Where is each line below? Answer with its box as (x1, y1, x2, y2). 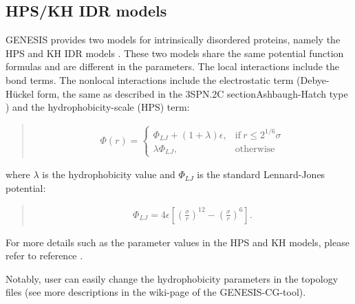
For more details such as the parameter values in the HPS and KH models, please (6, 235, 349, 249)
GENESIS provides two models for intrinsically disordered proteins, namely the (6, 32, 341, 47)
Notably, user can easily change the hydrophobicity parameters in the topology (6, 271, 338, 285)
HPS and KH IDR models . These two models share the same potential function (6, 45, 344, 60)
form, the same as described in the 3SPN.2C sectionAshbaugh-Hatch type (36, 86, 348, 100)
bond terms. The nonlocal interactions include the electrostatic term (6, 72, 294, 87)
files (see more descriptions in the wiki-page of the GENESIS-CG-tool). (6, 285, 306, 299)
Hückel (6, 86, 34, 100)
